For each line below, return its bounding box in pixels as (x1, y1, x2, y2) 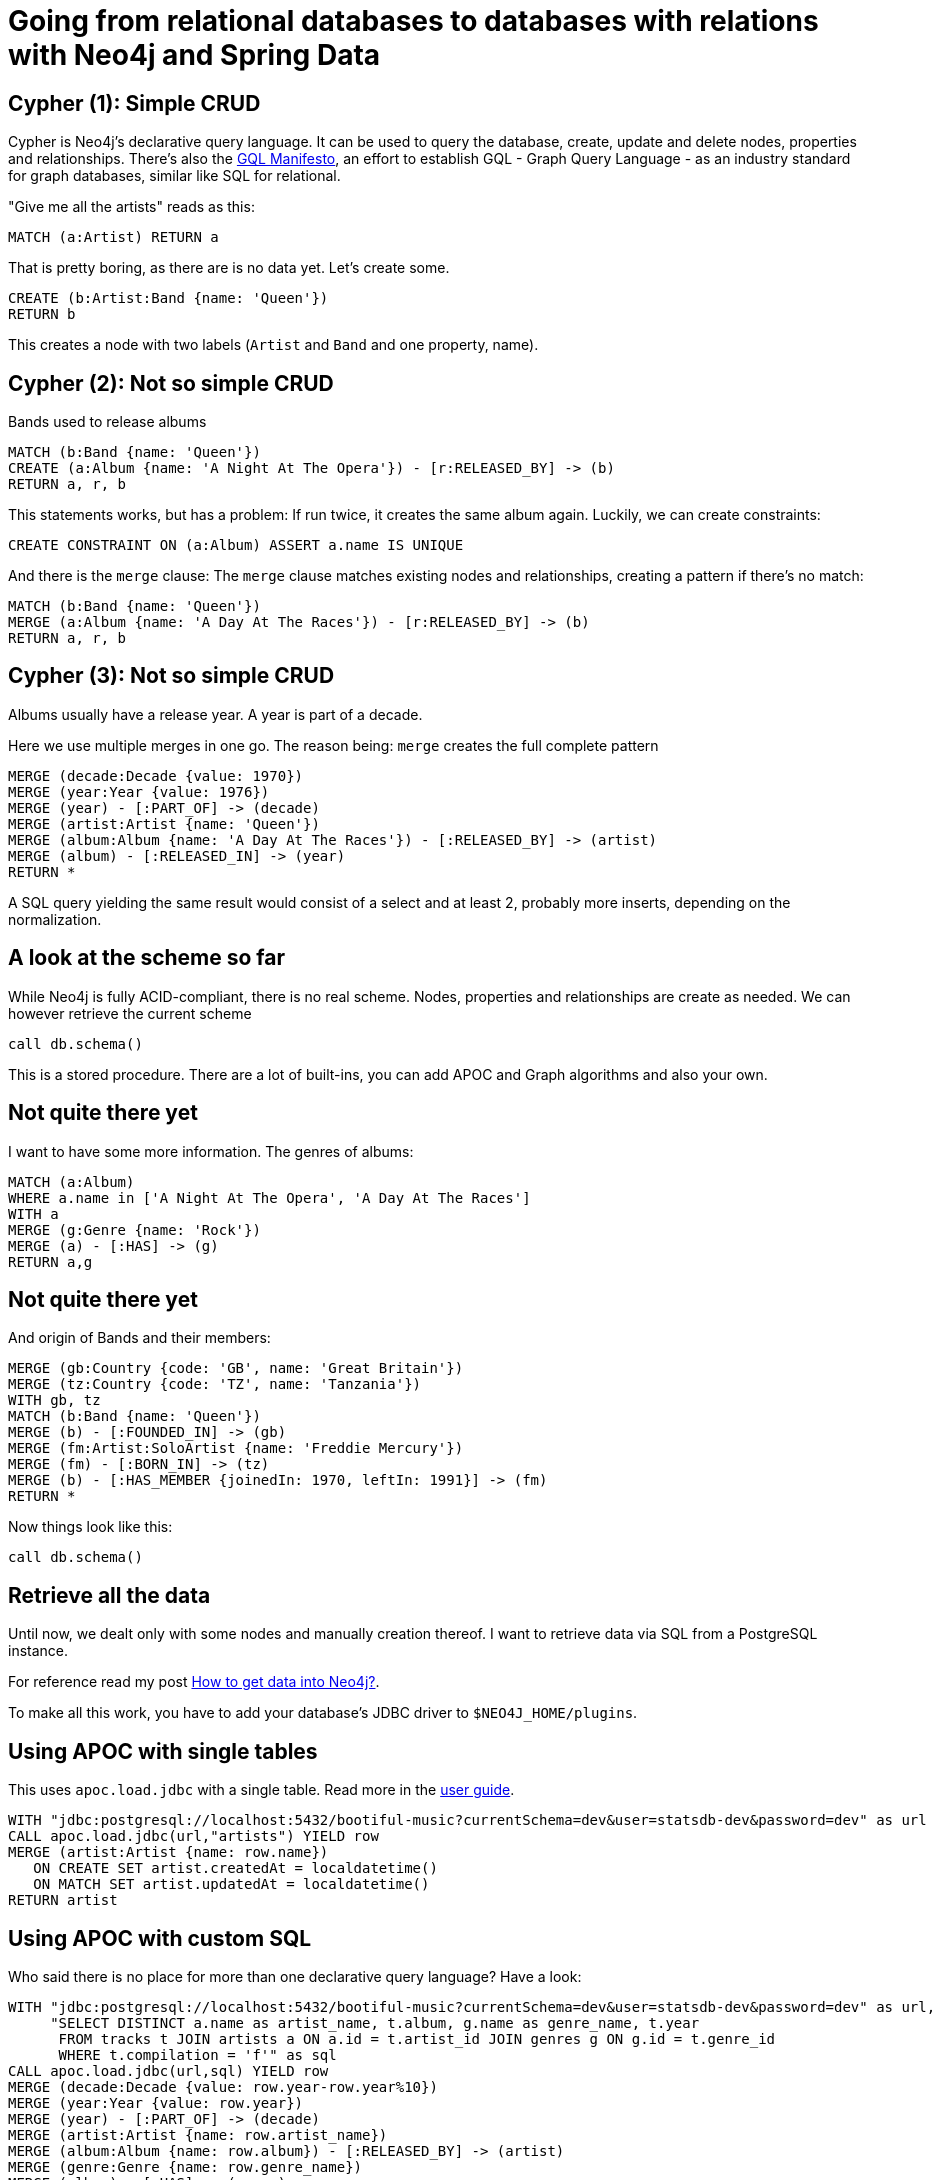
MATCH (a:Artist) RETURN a (8, 229, 219, 246)
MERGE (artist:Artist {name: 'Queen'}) (8, 815, 320, 832)
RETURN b (8, 306, 76, 323)
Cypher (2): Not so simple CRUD (8, 370, 334, 396)
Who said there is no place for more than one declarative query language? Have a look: (8, 1967, 582, 1985)
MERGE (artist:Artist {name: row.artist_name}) (8, 2126, 388, 2143)
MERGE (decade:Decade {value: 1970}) (8, 767, 304, 784)
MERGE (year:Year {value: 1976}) (8, 783, 270, 800)
